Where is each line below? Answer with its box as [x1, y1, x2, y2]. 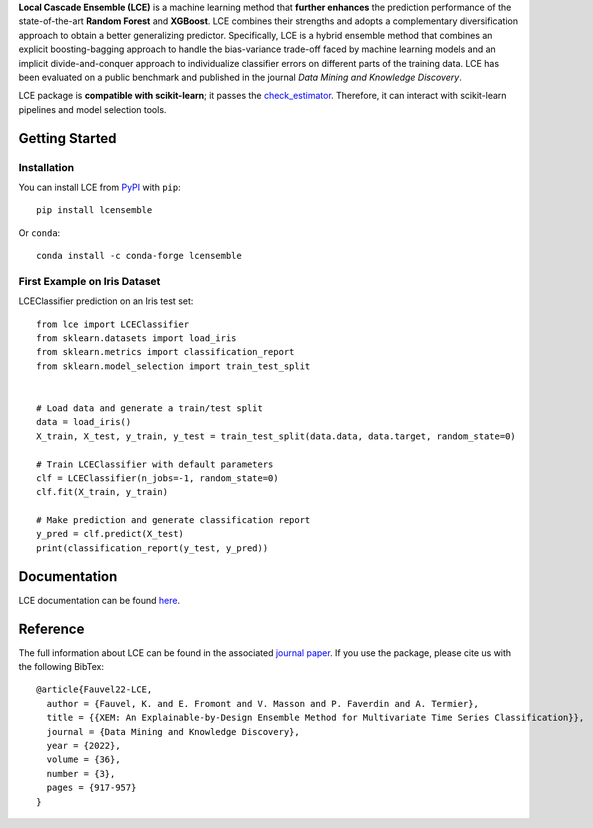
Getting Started [18, 130, 117, 147]
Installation [18, 160, 75, 174]
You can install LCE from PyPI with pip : [18, 181, 181, 193]
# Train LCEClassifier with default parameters [36, 458, 274, 470]
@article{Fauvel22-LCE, [36, 684, 153, 695]
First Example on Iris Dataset [18, 274, 161, 288]
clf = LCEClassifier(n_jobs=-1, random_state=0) [36, 472, 279, 484]
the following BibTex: [18, 661, 105, 673]
